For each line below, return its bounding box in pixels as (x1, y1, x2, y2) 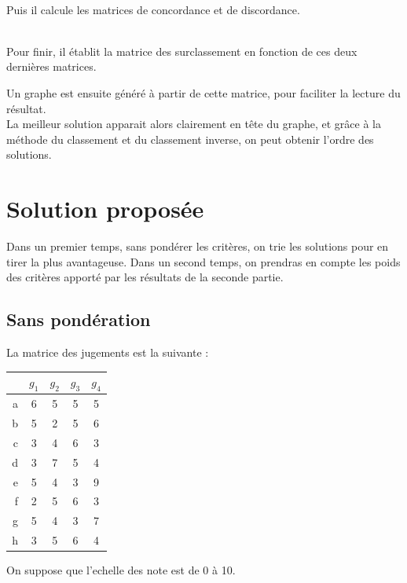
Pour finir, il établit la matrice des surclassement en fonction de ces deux (6, 42, 357, 59)
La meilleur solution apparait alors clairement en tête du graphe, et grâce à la (6, 115, 381, 132)
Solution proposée (6, 192, 204, 225)
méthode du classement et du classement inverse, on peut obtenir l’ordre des (6, 130, 374, 147)
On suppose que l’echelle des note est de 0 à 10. (6, 562, 236, 578)
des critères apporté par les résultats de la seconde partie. (6, 269, 284, 285)
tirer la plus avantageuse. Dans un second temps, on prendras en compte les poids (6, 253, 401, 269)
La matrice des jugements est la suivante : (6, 344, 209, 361)
